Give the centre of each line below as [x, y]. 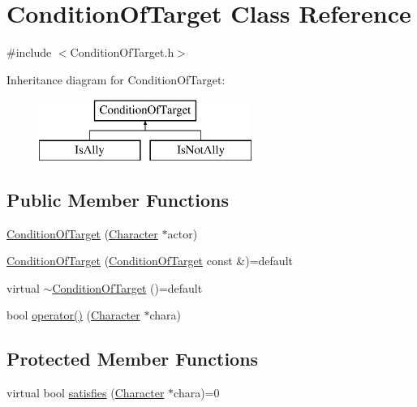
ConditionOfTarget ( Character [82, 233]
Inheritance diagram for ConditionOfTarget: [116, 79]
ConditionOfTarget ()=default [127, 287]
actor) [183, 233]
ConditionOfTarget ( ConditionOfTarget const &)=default [150, 261]
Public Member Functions [118, 199]
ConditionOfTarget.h [122, 52]
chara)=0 [197, 393]
